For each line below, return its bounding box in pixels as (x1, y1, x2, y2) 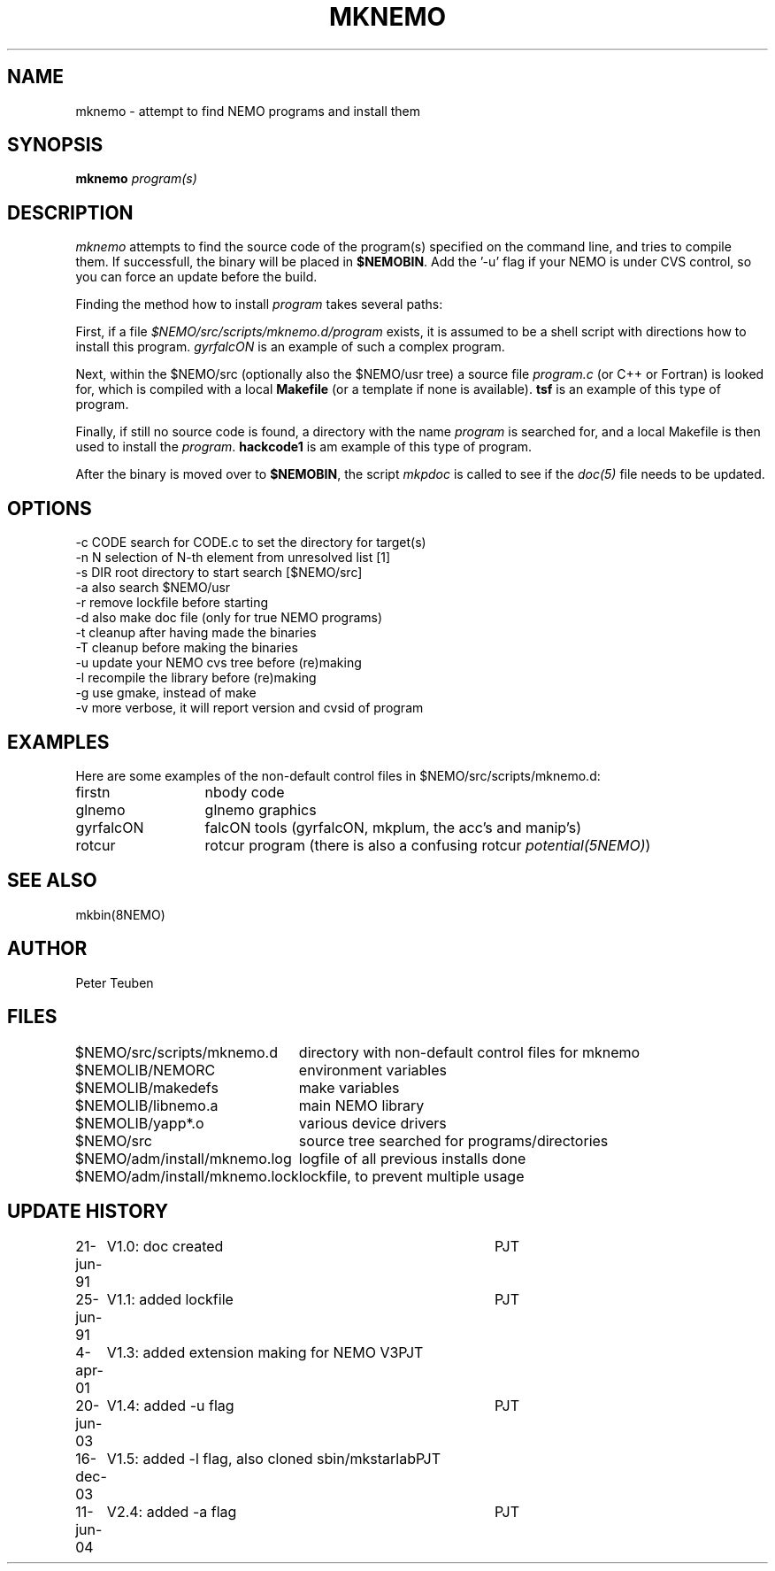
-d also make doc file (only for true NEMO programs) (75, 610, 383, 626)
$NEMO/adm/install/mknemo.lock (74, 1167, 299, 1185)
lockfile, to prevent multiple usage (298, 1167, 525, 1185)
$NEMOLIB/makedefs (74, 1078, 219, 1097)
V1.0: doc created (106, 1237, 224, 1256)
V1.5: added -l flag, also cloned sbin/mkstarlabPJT (106, 1450, 441, 1468)
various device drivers (298, 1113, 447, 1132)
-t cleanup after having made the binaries (75, 625, 317, 641)
